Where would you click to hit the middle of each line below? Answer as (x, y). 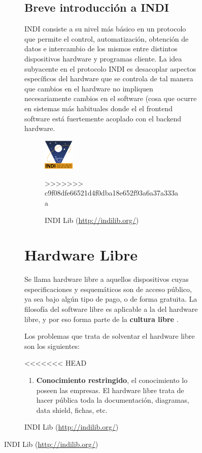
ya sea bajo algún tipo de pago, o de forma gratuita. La (111, 299)
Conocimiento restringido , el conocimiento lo (112, 380)
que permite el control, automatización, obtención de (107, 38)
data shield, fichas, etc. (72, 410)
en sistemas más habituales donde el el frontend (99, 108)
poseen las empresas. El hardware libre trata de (110, 390)
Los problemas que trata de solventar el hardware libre (110, 336)
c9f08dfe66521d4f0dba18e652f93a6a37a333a (111, 193)
